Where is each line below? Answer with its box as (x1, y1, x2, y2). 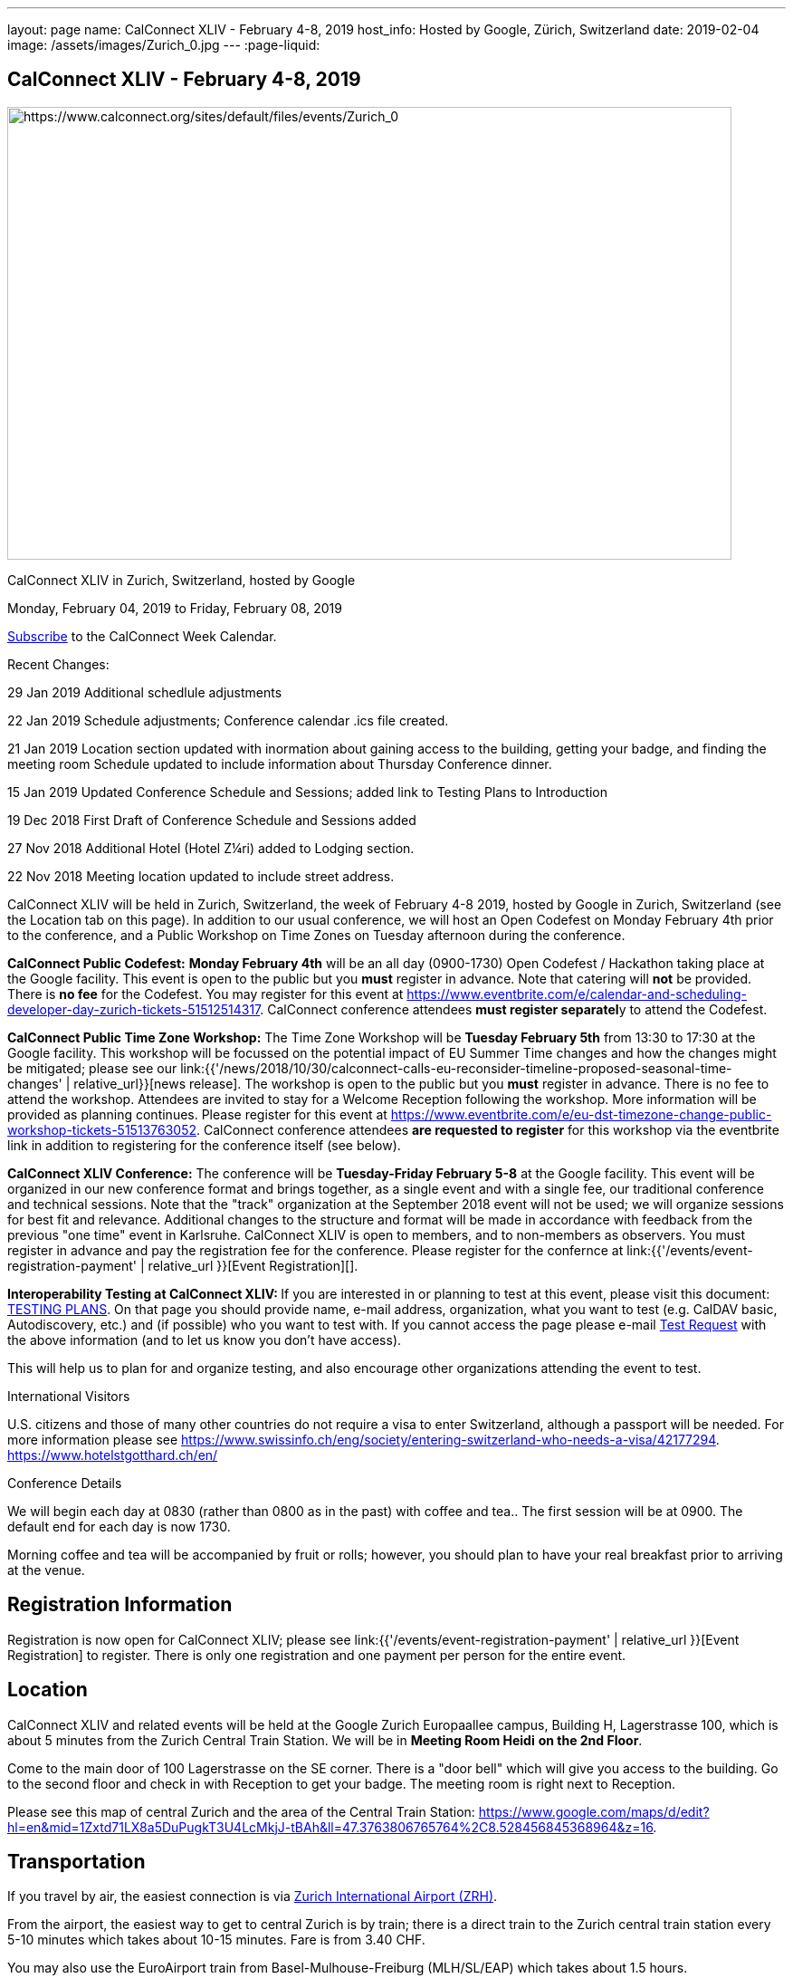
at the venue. (7, 1561, 85, 1578)
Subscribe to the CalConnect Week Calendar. (7, 628, 277, 644)
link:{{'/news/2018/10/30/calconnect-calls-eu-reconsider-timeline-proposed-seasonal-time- (180, 1060, 732, 1076)
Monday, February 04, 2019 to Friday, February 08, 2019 (7, 600, 342, 616)
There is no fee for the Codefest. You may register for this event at (7, 985, 404, 1002)
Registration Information (7, 1593, 233, 1617)
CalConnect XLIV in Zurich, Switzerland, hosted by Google (7, 571, 356, 588)
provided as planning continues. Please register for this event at (7, 1106, 387, 1122)
